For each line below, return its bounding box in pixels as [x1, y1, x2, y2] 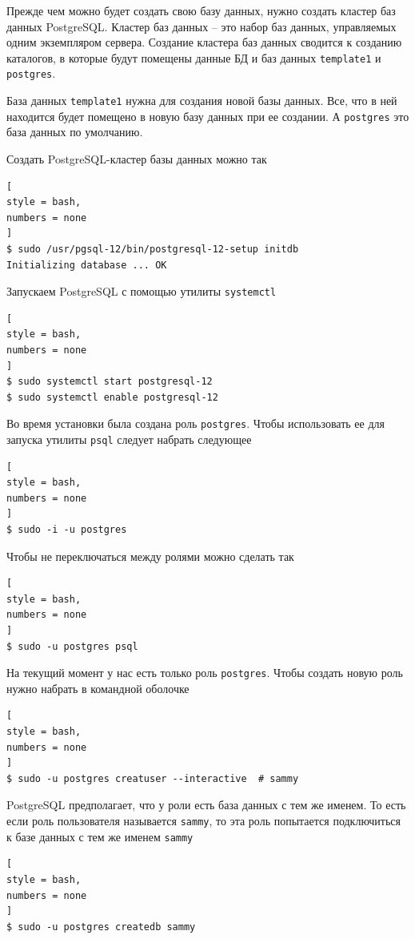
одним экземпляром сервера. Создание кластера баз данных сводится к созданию [6, 34, 402, 50]
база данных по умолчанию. [6, 123, 143, 140]
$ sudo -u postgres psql [6, 640, 138, 652]
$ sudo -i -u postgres [6, 524, 127, 536]
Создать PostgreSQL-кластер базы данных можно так [6, 151, 267, 167]
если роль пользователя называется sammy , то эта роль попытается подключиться [6, 812, 401, 829]
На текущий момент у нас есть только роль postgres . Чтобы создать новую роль [6, 664, 403, 681]
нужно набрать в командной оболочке [6, 679, 190, 696]
